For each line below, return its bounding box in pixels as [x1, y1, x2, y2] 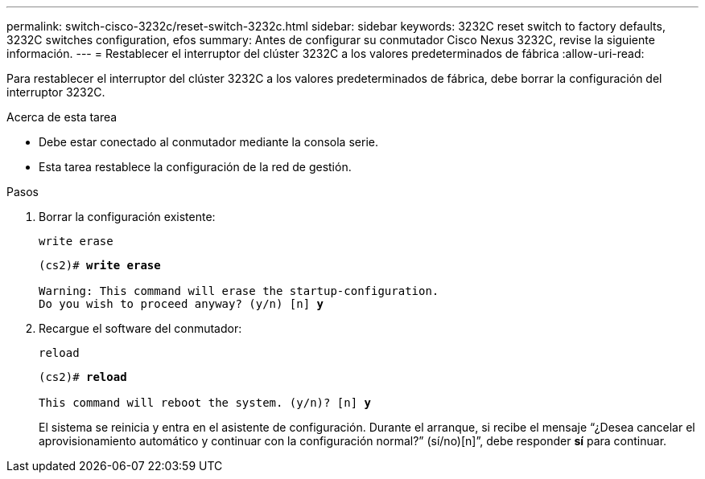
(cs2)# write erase [39, 259, 161, 272]
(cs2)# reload [39, 371, 127, 383]
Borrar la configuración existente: [39, 210, 216, 223]
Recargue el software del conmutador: [39, 321, 242, 335]
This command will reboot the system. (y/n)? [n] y [39, 396, 372, 409]
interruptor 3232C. [6, 85, 105, 99]
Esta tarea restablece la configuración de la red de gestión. [39, 160, 352, 174]
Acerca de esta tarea [6, 110, 117, 124]
